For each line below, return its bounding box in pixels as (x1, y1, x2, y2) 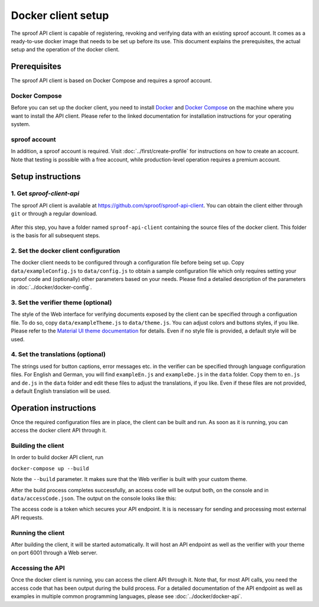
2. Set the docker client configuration (11, 246, 121, 254)
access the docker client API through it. (11, 427, 107, 434)
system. (11, 121, 31, 128)
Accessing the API (11, 564, 65, 572)
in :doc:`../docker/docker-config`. (11, 284, 92, 291)
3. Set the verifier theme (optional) (11, 299, 112, 307)
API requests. (11, 514, 44, 521)
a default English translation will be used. (11, 388, 111, 395)
